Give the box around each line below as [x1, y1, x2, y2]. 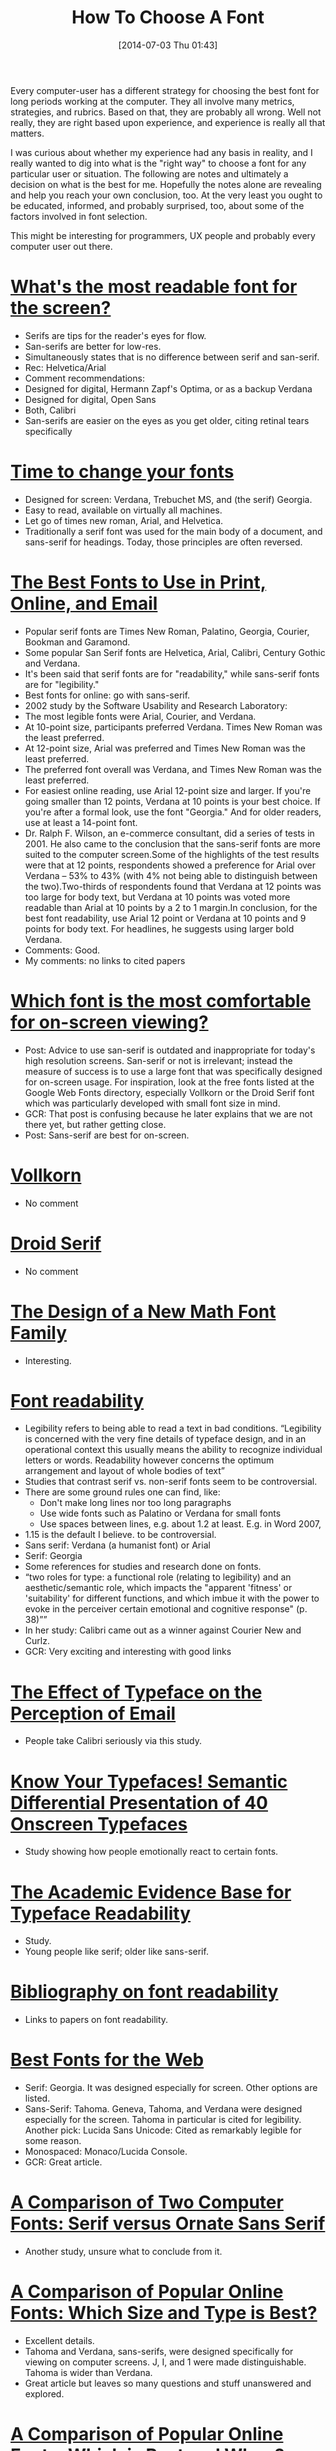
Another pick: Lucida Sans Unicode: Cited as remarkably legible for [24, 2124, 302, 2136]
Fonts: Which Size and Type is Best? [10, 2302, 318, 2325]
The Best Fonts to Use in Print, [10, 571, 267, 593]
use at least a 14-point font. [24, 816, 138, 828]
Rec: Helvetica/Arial [24, 361, 107, 373]
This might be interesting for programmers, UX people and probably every [10, 229, 316, 241]
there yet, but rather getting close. [24, 1118, 167, 1130]
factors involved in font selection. [10, 210, 148, 222]
